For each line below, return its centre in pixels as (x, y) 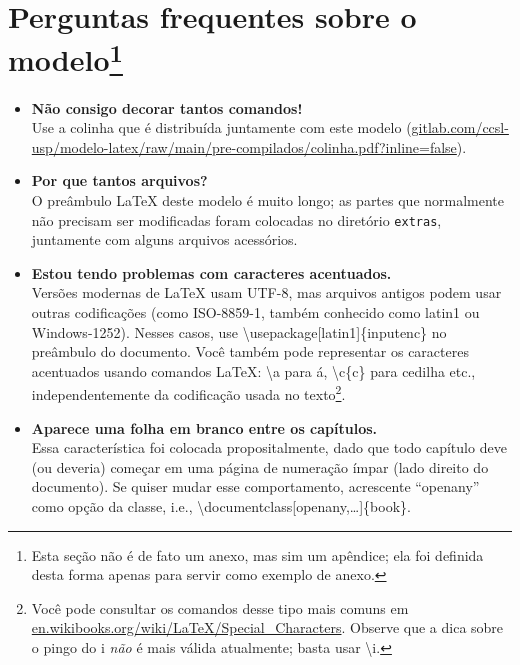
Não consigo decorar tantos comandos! (167, 107)
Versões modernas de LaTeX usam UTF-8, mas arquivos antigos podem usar (266, 292)
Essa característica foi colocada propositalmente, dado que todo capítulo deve (269, 447)
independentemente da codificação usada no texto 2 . (188, 393)
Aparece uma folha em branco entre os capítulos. (204, 427)
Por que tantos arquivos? (119, 180)
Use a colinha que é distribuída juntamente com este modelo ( (221, 127)
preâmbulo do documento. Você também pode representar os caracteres (250, 351)
